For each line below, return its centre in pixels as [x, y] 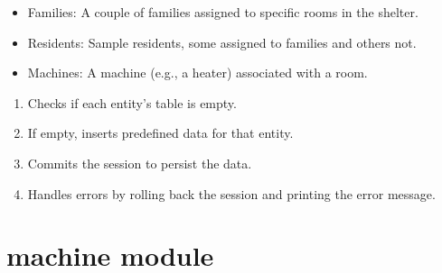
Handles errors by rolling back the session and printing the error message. [231, 193]
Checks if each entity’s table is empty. [132, 102]
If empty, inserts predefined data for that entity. [160, 133]
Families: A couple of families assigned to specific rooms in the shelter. [223, 12]
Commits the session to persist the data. [140, 163]
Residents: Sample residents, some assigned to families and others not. [222, 42]
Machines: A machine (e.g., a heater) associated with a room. [197, 73]
